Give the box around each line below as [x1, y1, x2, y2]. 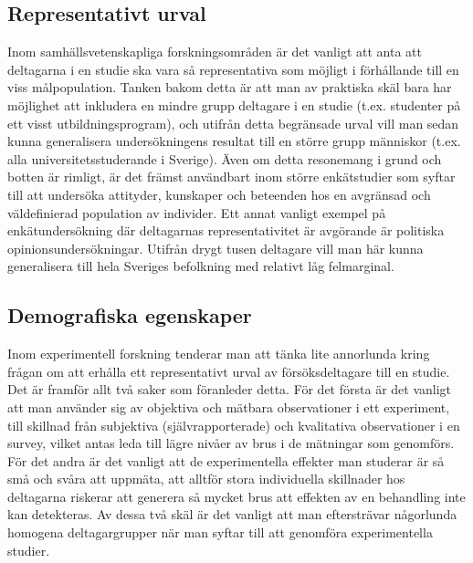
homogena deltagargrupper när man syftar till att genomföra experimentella [7, 523, 433, 542]
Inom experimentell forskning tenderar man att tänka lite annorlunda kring [7, 344, 430, 363]
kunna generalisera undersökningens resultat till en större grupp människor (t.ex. [7, 131, 461, 151]
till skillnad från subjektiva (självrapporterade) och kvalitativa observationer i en [7, 415, 460, 434]
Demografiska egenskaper [7, 301, 252, 329]
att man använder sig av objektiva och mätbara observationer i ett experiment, [7, 397, 450, 416]
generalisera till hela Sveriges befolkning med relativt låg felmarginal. [7, 256, 394, 276]
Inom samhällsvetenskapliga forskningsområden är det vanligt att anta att [7, 42, 422, 61]
